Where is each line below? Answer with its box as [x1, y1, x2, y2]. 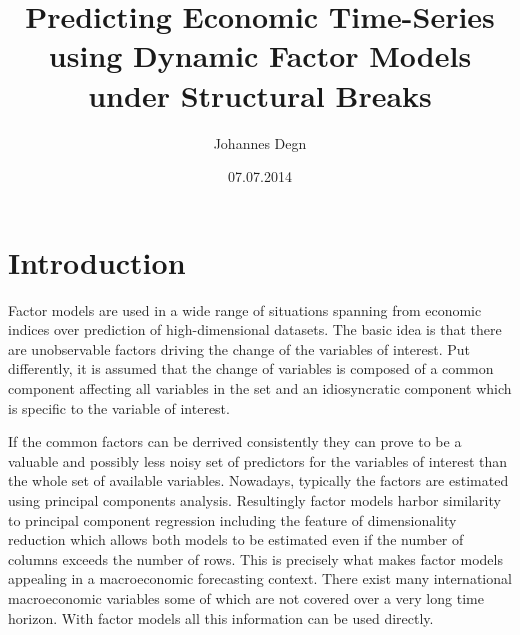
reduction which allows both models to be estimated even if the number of [8, 529, 464, 550]
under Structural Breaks [88, 74, 432, 115]
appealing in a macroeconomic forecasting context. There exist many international [8, 568, 512, 589]
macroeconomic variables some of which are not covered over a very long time [8, 587, 484, 608]
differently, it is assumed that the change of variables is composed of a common [8, 358, 494, 379]
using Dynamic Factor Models [48, 35, 472, 76]
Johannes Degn [213, 132, 307, 153]
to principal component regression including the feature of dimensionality [8, 509, 457, 530]
